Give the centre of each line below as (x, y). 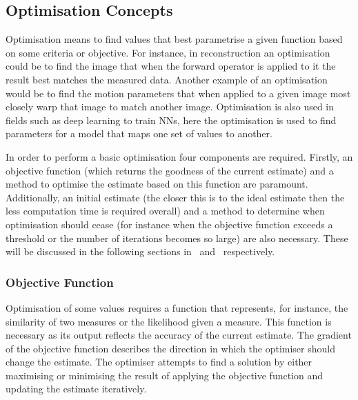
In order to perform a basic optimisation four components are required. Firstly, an (179, 156)
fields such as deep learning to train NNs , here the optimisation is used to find (171, 120)
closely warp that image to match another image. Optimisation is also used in (170, 107)
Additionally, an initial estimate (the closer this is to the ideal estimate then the (175, 197)
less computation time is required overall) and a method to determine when (165, 211)
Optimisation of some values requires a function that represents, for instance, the (177, 307)
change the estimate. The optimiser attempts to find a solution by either (159, 362)
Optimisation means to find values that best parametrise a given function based (174, 39)
